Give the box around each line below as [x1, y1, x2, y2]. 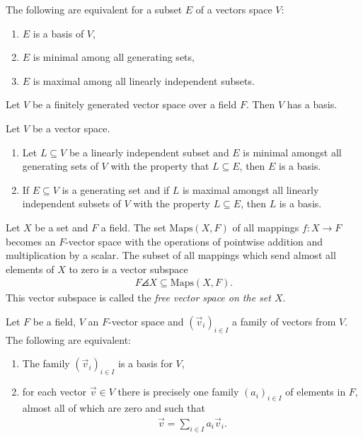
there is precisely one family [117, 384, 239, 399]
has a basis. [287, 97, 338, 112]
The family [22, 356, 70, 371]
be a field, [33, 313, 76, 328]
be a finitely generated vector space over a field [32, 97, 237, 112]
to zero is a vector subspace [69, 261, 188, 276]
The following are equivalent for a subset [6, 2, 183, 16]
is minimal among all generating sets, [33, 50, 195, 64]
